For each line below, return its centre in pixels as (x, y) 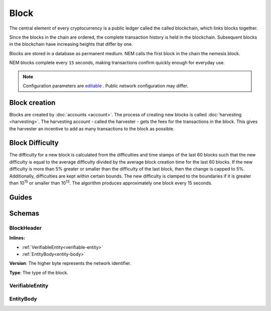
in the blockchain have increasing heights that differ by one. (71, 44)
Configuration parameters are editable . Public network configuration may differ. (105, 86)
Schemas (24, 213)
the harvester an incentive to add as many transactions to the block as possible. (92, 128)
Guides (21, 197)
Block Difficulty (34, 143)
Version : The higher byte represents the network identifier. (70, 263)
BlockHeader (26, 228)
